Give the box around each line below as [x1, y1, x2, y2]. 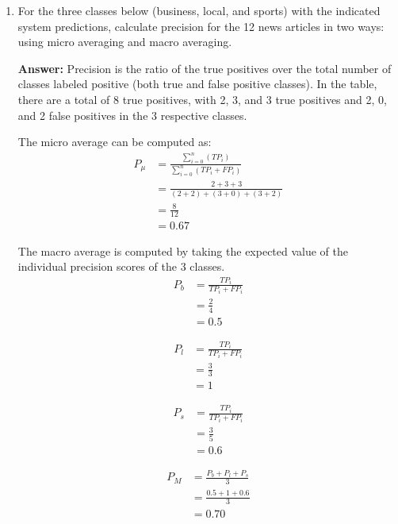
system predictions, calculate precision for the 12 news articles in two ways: [17, 17, 385, 34]
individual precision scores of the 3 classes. [17, 258, 225, 275]
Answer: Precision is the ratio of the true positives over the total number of [17, 60, 392, 76]
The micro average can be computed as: [17, 133, 212, 150]
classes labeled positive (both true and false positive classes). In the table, [17, 75, 377, 92]
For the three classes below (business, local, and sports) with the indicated [17, 2, 381, 18]
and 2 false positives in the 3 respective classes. [17, 106, 247, 123]
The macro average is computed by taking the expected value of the [17, 242, 349, 259]
